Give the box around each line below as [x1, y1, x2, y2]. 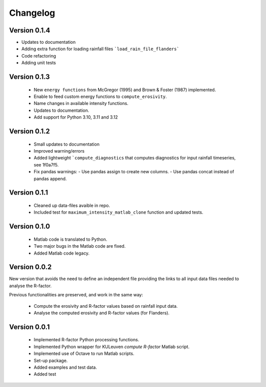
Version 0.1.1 [9, 189, 48, 197]
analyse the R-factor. [9, 283, 52, 289]
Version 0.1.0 [9, 222, 50, 231]
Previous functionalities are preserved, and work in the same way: [9, 292, 143, 298]
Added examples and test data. [33, 364, 97, 370]
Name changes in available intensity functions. [33, 100, 129, 106]
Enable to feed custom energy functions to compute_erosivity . [33, 94, 167, 99]
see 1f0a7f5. [33, 161, 59, 167]
